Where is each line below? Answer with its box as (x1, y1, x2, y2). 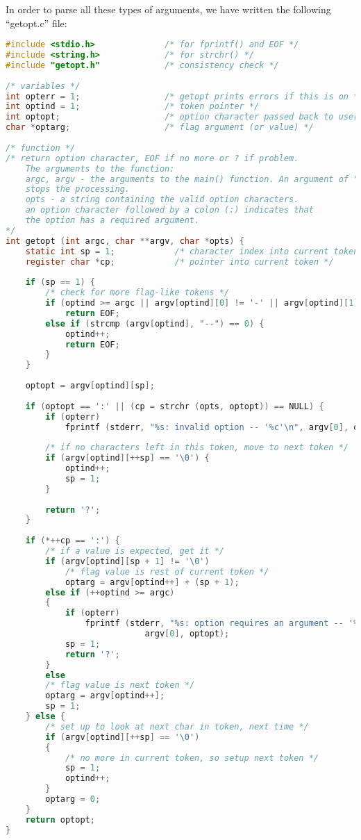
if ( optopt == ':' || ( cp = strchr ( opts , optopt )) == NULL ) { (25, 401, 324, 411)
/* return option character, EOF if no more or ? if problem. (6, 153, 299, 163)
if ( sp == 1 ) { (25, 277, 95, 288)
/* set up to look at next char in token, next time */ (45, 721, 309, 732)
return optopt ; (25, 814, 95, 825)
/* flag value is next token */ (45, 680, 195, 691)
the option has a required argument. (25, 215, 200, 226)
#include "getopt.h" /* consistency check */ (6, 60, 279, 70)
